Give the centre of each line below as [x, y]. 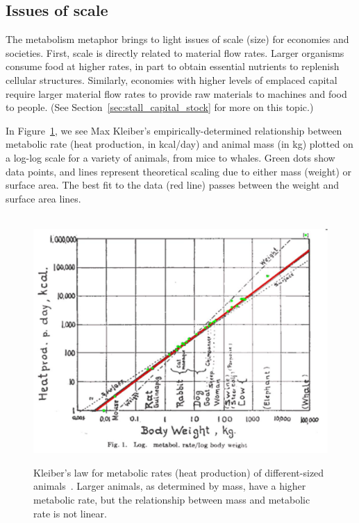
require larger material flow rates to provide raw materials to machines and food [176, 93]
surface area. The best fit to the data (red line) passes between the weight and [172, 185]
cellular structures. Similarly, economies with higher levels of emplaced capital [172, 79]
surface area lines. [43, 198]
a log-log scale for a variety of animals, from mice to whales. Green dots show [170, 157]
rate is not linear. [70, 513]
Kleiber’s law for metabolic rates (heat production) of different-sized [179, 472]
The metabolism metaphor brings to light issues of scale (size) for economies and [177, 39]
